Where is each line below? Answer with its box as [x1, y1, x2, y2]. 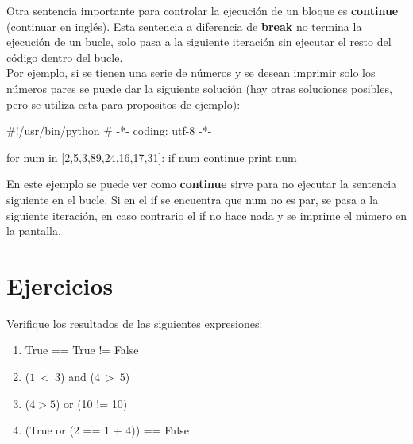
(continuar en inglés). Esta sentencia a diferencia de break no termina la [6, 17, 362, 34]
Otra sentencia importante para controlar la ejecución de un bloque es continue [6, 2, 399, 18]
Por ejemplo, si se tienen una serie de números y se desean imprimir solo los [6, 64, 376, 81]
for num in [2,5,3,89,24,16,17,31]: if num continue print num [6, 149, 297, 165]
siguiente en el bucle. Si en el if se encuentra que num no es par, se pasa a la [6, 191, 379, 207]
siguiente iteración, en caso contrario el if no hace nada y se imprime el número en [6, 207, 407, 223]
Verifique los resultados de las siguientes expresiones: [6, 315, 263, 331]
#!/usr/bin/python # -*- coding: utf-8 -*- [6, 122, 212, 139]
